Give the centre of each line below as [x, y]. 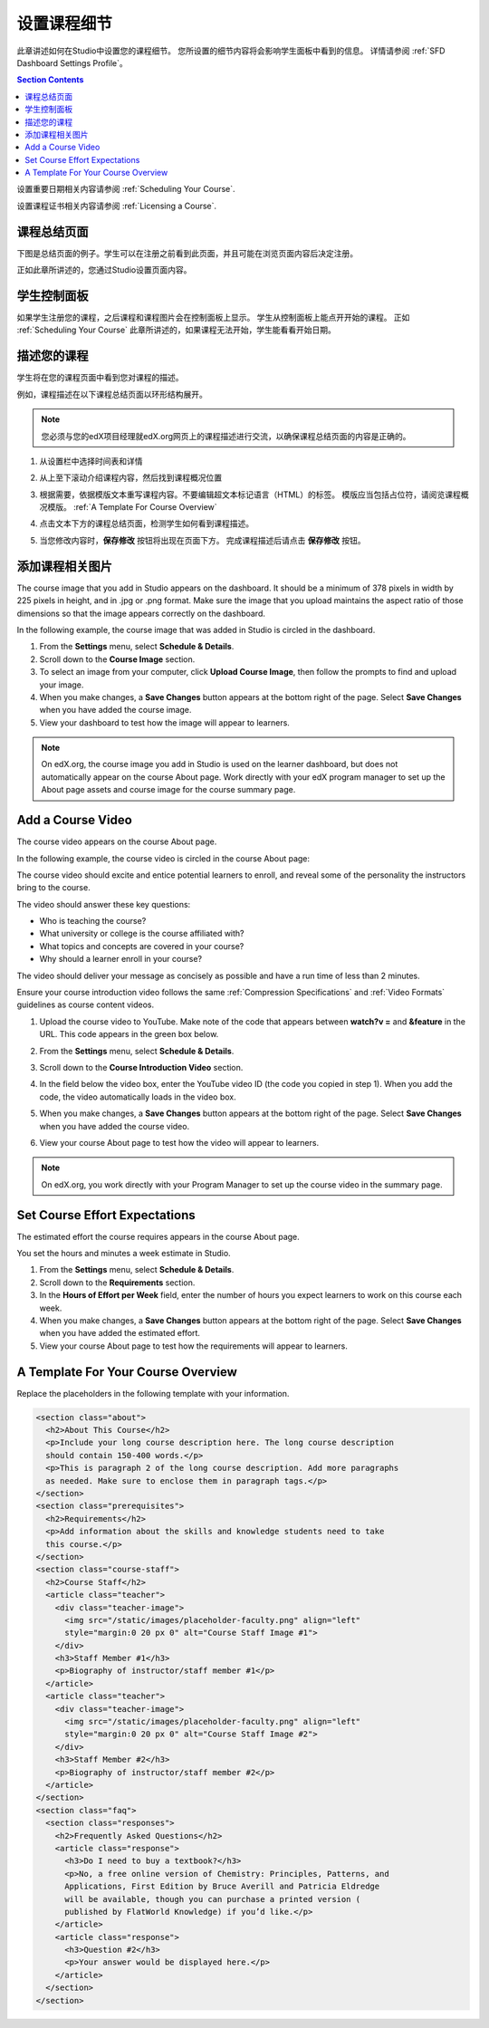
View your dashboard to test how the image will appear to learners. [164, 722]
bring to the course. [53, 888]
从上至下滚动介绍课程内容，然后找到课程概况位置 [130, 478]
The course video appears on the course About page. [117, 841]
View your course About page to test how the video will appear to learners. [179, 1142]
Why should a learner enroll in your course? [121, 959]
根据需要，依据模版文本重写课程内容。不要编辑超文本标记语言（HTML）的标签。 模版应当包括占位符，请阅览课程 [250, 495]
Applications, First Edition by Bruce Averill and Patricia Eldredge [222, 1887]
